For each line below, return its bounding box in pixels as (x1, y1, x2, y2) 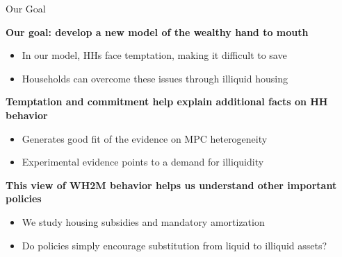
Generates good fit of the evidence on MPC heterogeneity (22, 131, 268, 145)
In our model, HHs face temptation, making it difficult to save (22, 48, 287, 62)
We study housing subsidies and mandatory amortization (22, 214, 265, 229)
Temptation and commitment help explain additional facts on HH (6, 94, 328, 109)
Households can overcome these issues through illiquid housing (22, 71, 288, 85)
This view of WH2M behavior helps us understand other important (6, 177, 337, 192)
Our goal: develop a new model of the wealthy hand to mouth (6, 24, 309, 39)
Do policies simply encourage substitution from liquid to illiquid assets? (22, 238, 327, 252)
